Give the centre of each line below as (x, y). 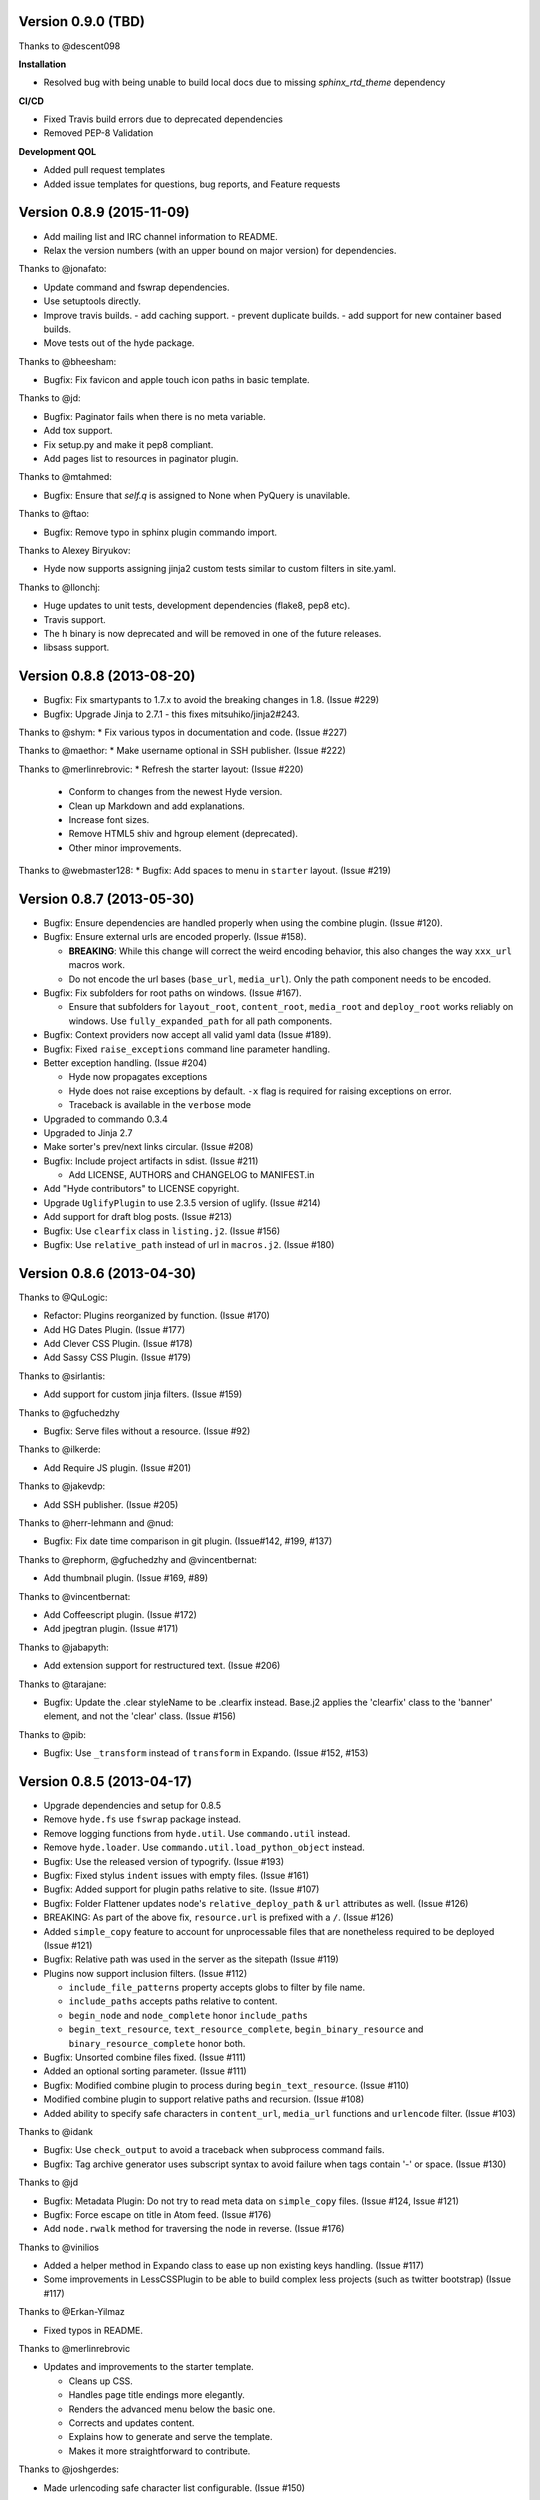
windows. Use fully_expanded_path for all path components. (200, 1021)
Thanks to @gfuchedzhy (69, 1412)
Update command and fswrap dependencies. (136, 287)
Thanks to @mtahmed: (65, 477)
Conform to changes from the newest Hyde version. (175, 792)
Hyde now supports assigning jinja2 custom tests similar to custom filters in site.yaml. (220, 569)
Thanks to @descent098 (69, 46)
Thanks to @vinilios (59, 2247)
